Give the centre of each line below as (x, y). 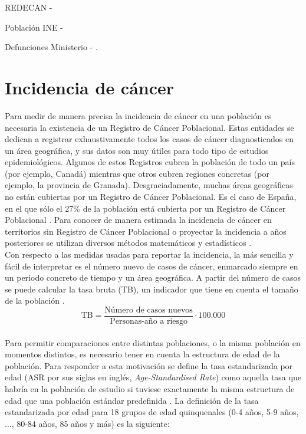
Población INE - (34, 27)
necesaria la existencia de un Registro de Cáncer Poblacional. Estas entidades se (149, 127)
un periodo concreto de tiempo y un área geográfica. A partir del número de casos (153, 277)
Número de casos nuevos (149, 310)
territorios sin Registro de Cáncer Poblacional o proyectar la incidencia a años (146, 231)
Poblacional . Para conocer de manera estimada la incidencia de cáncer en (138, 220)
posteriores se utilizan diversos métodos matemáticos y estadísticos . (128, 243)
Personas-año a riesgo (149, 322)
